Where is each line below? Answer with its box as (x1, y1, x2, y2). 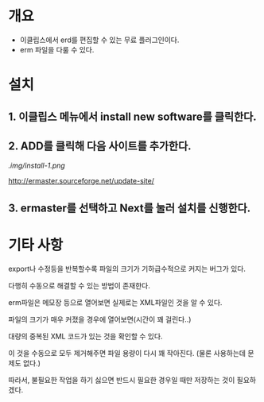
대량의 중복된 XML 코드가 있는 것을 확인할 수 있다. (8, 331, 163, 341)
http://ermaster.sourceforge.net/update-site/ (8, 176, 155, 186)
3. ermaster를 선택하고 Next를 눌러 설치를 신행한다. (8, 201, 251, 215)
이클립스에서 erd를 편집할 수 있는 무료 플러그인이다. (19, 35, 180, 44)
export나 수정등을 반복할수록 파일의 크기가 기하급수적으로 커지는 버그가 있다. (8, 264, 247, 273)
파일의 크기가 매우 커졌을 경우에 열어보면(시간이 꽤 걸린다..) (8, 315, 192, 324)
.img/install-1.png (8, 160, 65, 171)
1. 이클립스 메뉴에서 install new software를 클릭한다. (8, 110, 257, 123)
